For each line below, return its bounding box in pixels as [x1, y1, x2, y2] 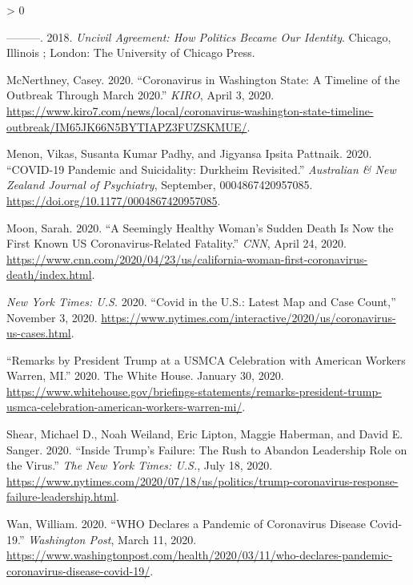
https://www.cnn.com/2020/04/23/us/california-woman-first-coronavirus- [6, 250, 368, 267]
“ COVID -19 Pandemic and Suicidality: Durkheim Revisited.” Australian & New [6, 160, 396, 177]
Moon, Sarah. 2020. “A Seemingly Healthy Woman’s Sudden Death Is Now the [6, 219, 394, 236]
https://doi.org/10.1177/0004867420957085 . [6, 192, 221, 208]
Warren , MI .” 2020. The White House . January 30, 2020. [6, 367, 284, 384]
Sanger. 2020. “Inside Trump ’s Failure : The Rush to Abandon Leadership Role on [6, 441, 407, 458]
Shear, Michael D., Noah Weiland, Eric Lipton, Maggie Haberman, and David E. [6, 426, 403, 442]
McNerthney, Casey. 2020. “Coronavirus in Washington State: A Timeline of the [6, 71, 400, 87]
